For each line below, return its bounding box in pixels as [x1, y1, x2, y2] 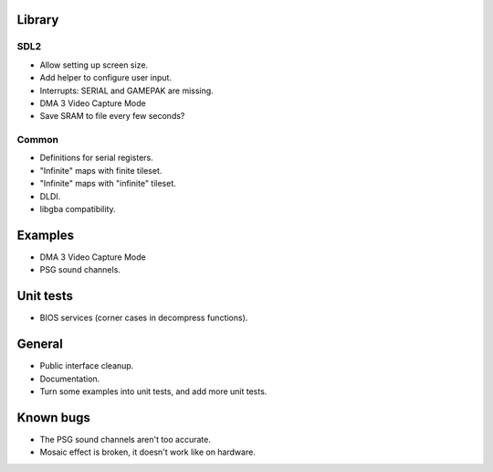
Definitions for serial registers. [39, 152, 154, 164]
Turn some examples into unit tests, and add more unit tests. [39, 385, 267, 397]
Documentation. [39, 373, 100, 384]
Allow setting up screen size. [39, 59, 149, 70]
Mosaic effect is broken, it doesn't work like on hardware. [39, 446, 256, 457]
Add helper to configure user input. [39, 72, 173, 83]
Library [16, 12, 59, 27]
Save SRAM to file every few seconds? [39, 111, 185, 122]
